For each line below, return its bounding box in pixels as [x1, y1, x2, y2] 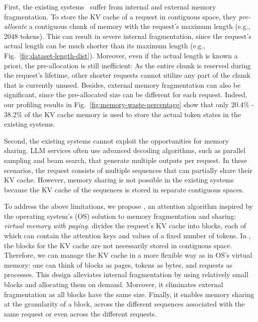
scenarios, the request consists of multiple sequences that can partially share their [4, 164, 253, 175]
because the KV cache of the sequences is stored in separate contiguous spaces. [4, 184, 244, 194]
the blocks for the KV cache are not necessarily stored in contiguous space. [4, 240, 232, 250]
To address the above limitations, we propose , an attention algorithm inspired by [4, 201, 253, 211]
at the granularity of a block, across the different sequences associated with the [4, 299, 245, 309]
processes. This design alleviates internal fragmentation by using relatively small [4, 269, 249, 280]
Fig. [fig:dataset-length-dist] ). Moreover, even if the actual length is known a [4, 50, 238, 60]
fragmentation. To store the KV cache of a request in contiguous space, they [4, 11, 237, 21]
